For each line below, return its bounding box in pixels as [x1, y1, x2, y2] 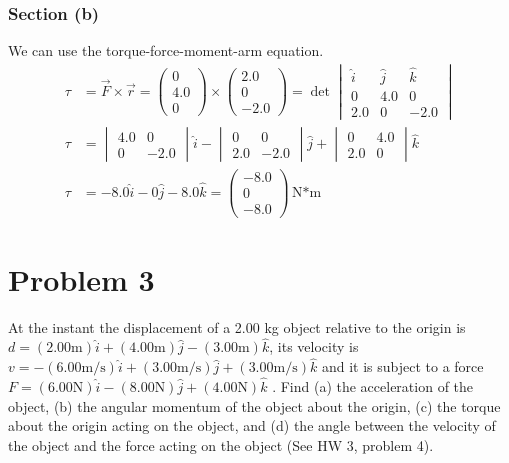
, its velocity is [269, 336, 359, 357]
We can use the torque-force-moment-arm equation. [8, 40, 324, 61]
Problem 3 [8, 258, 155, 299]
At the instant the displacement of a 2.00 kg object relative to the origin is [8, 316, 466, 337]
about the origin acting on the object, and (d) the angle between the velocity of [8, 415, 496, 436]
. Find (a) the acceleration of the [272, 376, 474, 397]
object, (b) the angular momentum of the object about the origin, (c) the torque [8, 395, 501, 416]
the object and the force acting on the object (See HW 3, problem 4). [8, 434, 434, 455]
